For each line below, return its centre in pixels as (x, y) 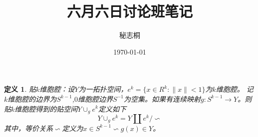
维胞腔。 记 (235, 89)
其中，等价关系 (28, 128)
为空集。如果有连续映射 (162, 99)
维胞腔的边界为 (32, 99)
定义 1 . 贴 (20, 89)
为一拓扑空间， (103, 89)
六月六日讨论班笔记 (129, 11)
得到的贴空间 (57, 108)
